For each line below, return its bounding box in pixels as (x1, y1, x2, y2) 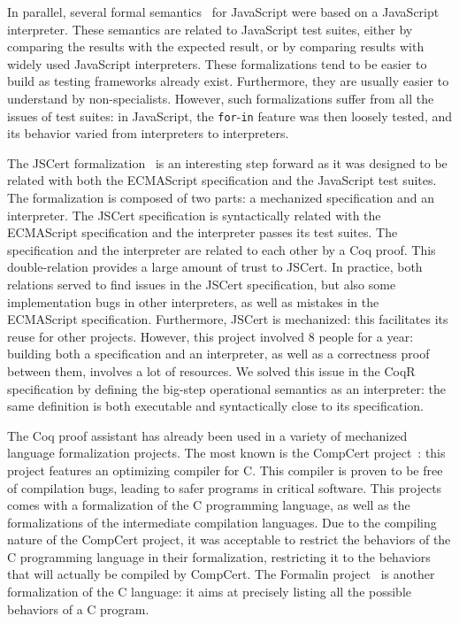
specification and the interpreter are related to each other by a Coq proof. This (7, 240, 436, 258)
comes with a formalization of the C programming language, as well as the (7, 496, 410, 514)
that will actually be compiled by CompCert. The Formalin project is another (7, 565, 435, 583)
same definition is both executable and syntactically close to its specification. (7, 397, 425, 415)
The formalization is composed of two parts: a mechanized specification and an (7, 189, 434, 206)
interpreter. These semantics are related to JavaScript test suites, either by (7, 19, 413, 38)
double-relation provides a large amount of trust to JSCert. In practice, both (7, 258, 423, 276)
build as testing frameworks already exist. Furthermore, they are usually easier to (7, 72, 449, 90)
